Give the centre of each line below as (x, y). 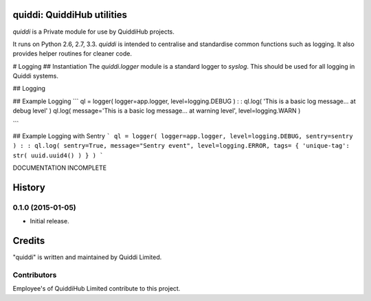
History (29, 188)
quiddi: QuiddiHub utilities (70, 15)
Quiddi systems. (35, 76)
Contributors (35, 275)
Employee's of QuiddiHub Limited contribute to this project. (97, 289)
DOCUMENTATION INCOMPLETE (59, 168)
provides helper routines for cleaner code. (72, 54)
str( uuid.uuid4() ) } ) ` (58, 155)
